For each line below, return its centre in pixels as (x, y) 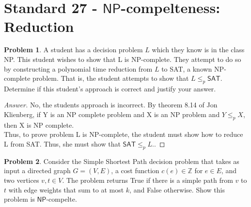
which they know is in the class (198, 50)
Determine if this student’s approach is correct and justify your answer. (110, 88)
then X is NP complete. (39, 125)
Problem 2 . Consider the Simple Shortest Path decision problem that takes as (122, 161)
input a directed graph (37, 170)
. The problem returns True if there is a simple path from (148, 180)
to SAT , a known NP (193, 68)
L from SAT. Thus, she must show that (62, 144)
